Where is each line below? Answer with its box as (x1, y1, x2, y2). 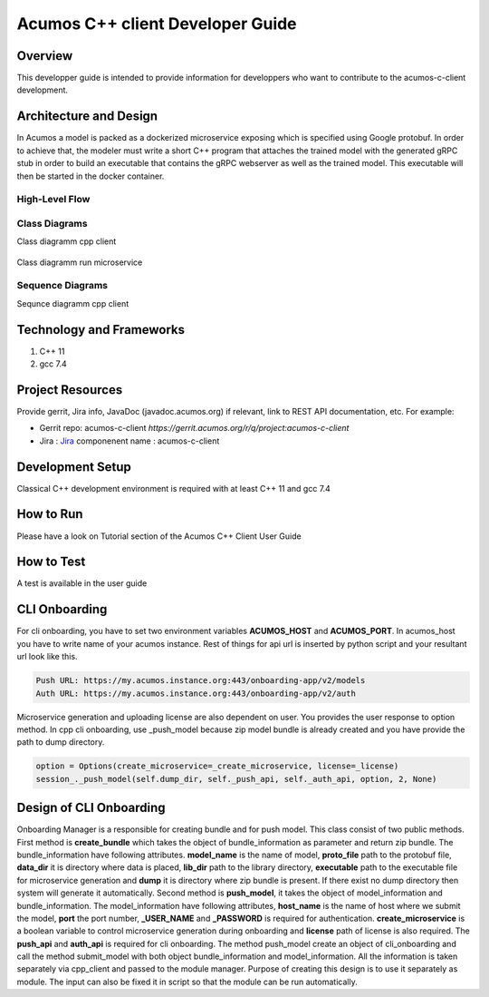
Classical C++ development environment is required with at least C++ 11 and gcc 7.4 (16, 483, 331, 494)
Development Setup (16, 459, 131, 474)
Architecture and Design (16, 109, 158, 124)
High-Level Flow (16, 193, 91, 206)
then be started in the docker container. (16, 171, 165, 181)
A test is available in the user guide (16, 578, 148, 589)
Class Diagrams (16, 217, 88, 230)
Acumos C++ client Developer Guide (16, 14, 298, 34)
